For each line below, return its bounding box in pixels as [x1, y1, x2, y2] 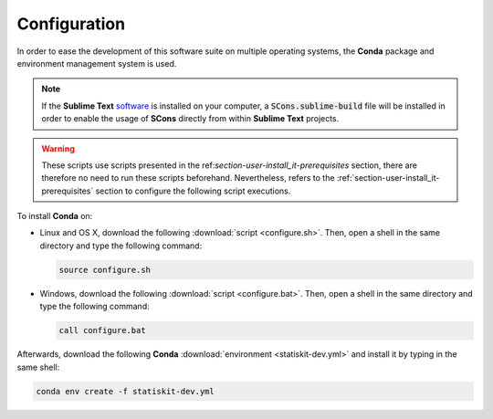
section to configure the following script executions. [95, 185, 291, 196]
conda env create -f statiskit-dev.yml [36, 386, 215, 396]
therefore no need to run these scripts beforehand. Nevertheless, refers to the [41, 173, 335, 183]
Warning [41, 142, 75, 154]
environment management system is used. [16, 58, 177, 68]
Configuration [16, 14, 126, 34]
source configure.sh [58, 265, 151, 275]
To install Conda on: [16, 211, 93, 222]
